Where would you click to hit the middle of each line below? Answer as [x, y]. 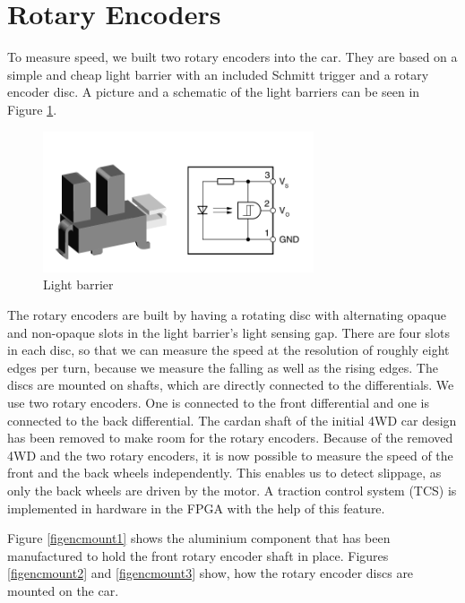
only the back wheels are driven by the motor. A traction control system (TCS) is [232, 490]
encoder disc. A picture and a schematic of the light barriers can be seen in [214, 92]
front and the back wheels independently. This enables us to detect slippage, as [224, 473]
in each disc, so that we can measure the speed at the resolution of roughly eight [228, 350]
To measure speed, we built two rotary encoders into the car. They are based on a [232, 57]
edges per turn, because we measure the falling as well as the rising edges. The [223, 367]
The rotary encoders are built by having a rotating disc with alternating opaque [227, 315]
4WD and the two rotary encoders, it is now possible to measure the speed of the [230, 455]
